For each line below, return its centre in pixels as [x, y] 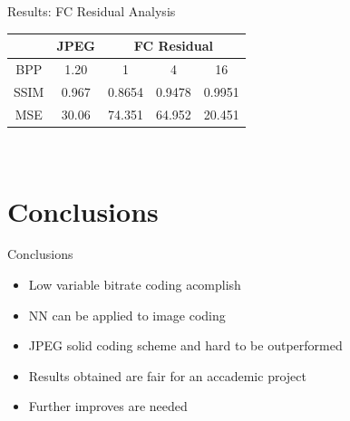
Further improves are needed [108, 406]
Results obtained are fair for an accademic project [167, 375]
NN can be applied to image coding [127, 315]
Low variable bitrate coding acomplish [135, 285]
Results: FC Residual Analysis [92, 11]
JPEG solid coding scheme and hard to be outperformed [185, 345]
